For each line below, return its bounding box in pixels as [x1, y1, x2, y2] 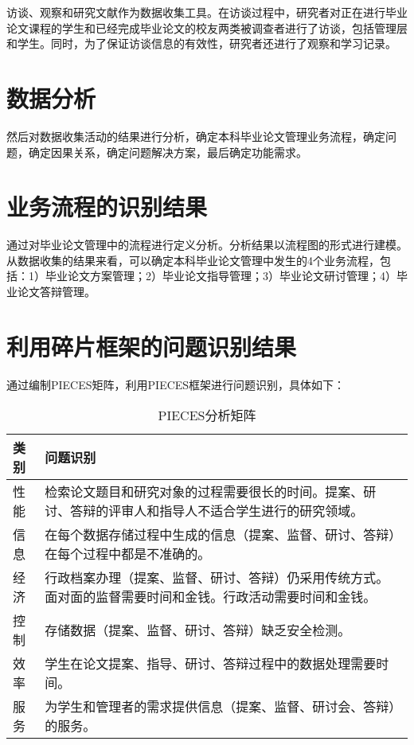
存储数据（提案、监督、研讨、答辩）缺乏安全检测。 [45, 621, 351, 640]
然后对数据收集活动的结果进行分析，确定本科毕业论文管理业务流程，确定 [6, 127, 385, 144]
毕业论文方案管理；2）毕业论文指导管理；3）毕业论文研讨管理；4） [45, 267, 396, 284]
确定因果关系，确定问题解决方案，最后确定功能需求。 [28, 143, 307, 160]
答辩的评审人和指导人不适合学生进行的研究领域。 [70, 501, 364, 521]
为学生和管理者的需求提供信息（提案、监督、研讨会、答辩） [45, 697, 396, 716]
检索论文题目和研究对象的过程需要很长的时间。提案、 [45, 482, 364, 501]
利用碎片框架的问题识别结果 [6, 330, 297, 362]
